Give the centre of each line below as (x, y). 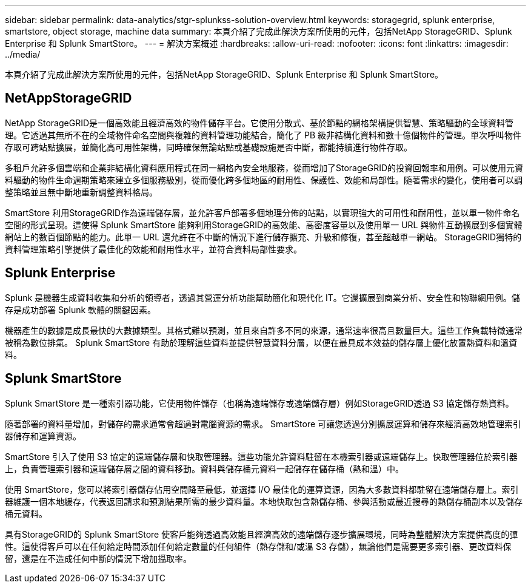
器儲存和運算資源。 (43, 436)
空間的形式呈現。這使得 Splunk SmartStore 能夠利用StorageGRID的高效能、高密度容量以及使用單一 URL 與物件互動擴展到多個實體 (264, 225)
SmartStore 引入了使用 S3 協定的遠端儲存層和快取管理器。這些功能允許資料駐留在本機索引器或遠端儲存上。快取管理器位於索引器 (261, 456)
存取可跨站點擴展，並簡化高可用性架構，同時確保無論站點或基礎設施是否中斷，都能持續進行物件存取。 (209, 147)
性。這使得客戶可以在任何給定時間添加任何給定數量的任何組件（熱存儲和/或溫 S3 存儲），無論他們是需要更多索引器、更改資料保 (258, 546)
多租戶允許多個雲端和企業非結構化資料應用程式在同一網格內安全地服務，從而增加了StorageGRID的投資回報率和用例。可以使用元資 (264, 167)
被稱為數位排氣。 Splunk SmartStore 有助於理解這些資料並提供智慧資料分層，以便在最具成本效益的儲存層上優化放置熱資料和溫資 (261, 342)
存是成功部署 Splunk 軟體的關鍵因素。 (81, 309)
